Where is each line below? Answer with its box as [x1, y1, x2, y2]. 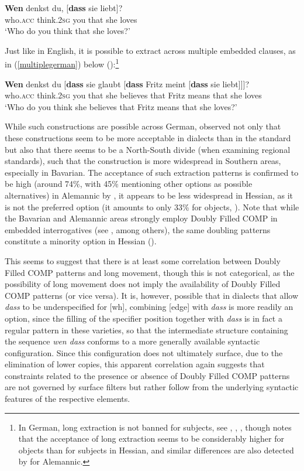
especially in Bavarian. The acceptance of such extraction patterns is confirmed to [5, 166, 299, 178]
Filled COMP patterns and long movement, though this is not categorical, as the [5, 266, 295, 278]
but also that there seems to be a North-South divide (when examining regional [5, 143, 291, 155]
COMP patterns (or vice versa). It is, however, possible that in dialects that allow [5, 289, 299, 301]
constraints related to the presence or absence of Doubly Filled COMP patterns [5, 369, 290, 381]
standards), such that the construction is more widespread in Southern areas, [5, 155, 281, 167]
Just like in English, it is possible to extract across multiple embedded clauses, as [5, 44, 296, 56]
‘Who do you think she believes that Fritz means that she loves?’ [5, 100, 237, 112]
